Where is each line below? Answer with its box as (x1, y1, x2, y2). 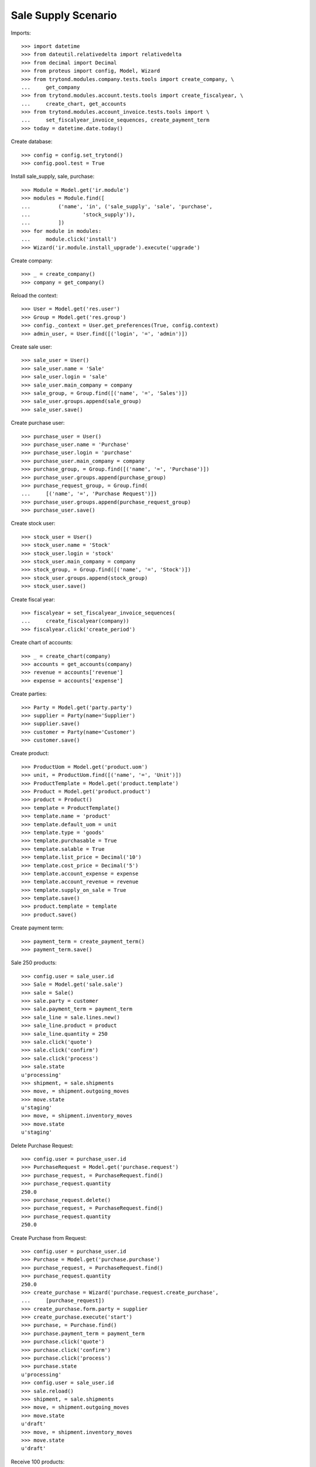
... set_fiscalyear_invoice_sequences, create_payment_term (21, 117, 210, 123)
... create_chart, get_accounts (21, 100, 126, 107)
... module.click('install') (21, 236, 117, 243)
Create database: (11, 138, 53, 145)
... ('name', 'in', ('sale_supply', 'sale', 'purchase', (21, 203, 213, 209)
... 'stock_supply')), (21, 211, 136, 218)
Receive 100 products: (11, 1458, 65, 1465)
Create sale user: (11, 343, 52, 350)
